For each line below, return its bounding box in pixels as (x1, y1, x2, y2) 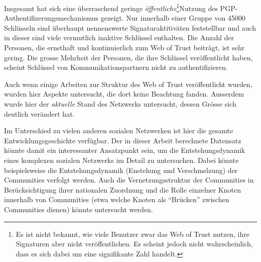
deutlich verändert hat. (4, 108, 75, 119)
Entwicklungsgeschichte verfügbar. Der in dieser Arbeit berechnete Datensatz (4, 135, 241, 145)
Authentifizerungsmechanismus (4, 13, 99, 23)
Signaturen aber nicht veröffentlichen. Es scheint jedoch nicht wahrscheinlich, (16, 238, 253, 249)
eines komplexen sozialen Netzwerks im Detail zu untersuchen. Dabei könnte (4, 154, 239, 165)
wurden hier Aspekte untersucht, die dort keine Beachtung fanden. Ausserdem (4, 89, 244, 99)
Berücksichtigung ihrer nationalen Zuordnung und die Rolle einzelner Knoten (4, 184, 241, 195)
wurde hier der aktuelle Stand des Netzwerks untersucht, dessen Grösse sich (4, 99, 236, 109)
